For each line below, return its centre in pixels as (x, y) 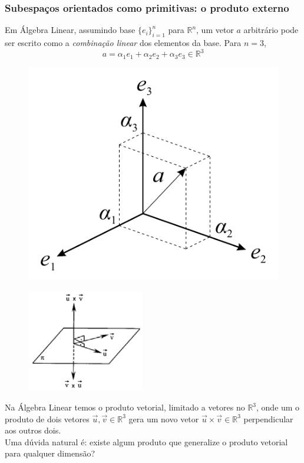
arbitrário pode (271, 30)
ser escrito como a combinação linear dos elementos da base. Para (123, 43)
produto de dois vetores (47, 418)
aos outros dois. (33, 430)
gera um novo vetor (164, 418)
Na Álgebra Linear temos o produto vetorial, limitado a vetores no (125, 407)
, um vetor (215, 30)
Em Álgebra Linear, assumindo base (70, 30)
